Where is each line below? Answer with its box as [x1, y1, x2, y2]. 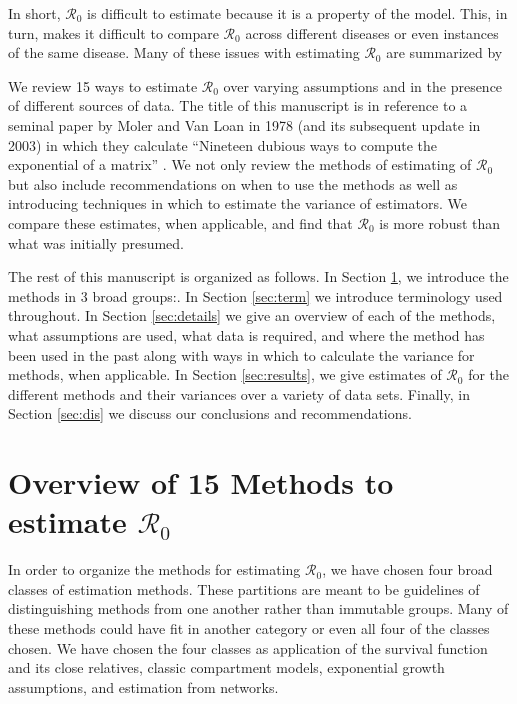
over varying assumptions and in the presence [223, 75, 503, 96]
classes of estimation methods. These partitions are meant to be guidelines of [8, 578, 480, 599]
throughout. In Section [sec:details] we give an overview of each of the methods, [8, 305, 496, 326]
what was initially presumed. [8, 232, 184, 253]
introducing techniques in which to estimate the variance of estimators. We [8, 193, 467, 214]
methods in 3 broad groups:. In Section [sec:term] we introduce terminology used [8, 285, 503, 306]
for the [468, 364, 510, 385]
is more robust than [379, 212, 501, 233]
